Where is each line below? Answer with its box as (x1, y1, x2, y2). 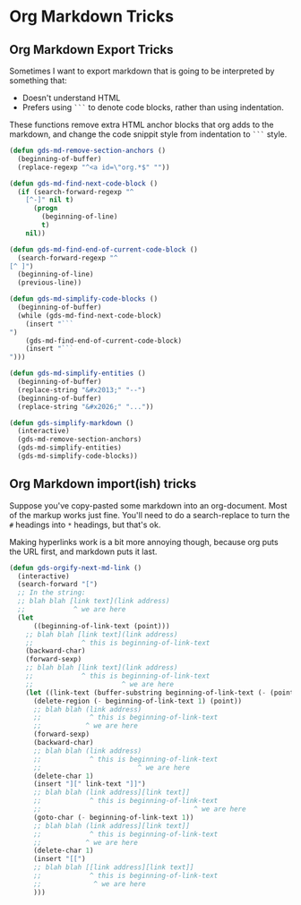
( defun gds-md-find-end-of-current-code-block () (9, 244, 199, 254)
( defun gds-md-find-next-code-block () (9, 179, 159, 188)
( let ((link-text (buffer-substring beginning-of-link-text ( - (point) (25, 687, 298, 697)
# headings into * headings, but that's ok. (9, 519, 161, 530)
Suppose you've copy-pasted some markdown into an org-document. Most (9, 499, 288, 511)
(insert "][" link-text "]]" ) (32, 780, 146, 789)
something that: (9, 75, 67, 86)
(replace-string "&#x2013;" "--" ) (17, 385, 146, 395)
